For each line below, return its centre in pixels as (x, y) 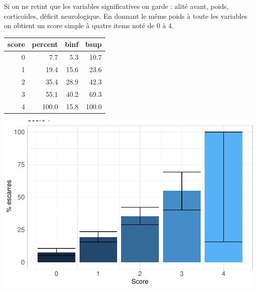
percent (45, 44)
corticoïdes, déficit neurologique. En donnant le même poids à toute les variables (126, 16)
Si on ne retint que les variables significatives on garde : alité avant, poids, (116, 6)
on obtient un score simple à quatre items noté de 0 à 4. (89, 25)
